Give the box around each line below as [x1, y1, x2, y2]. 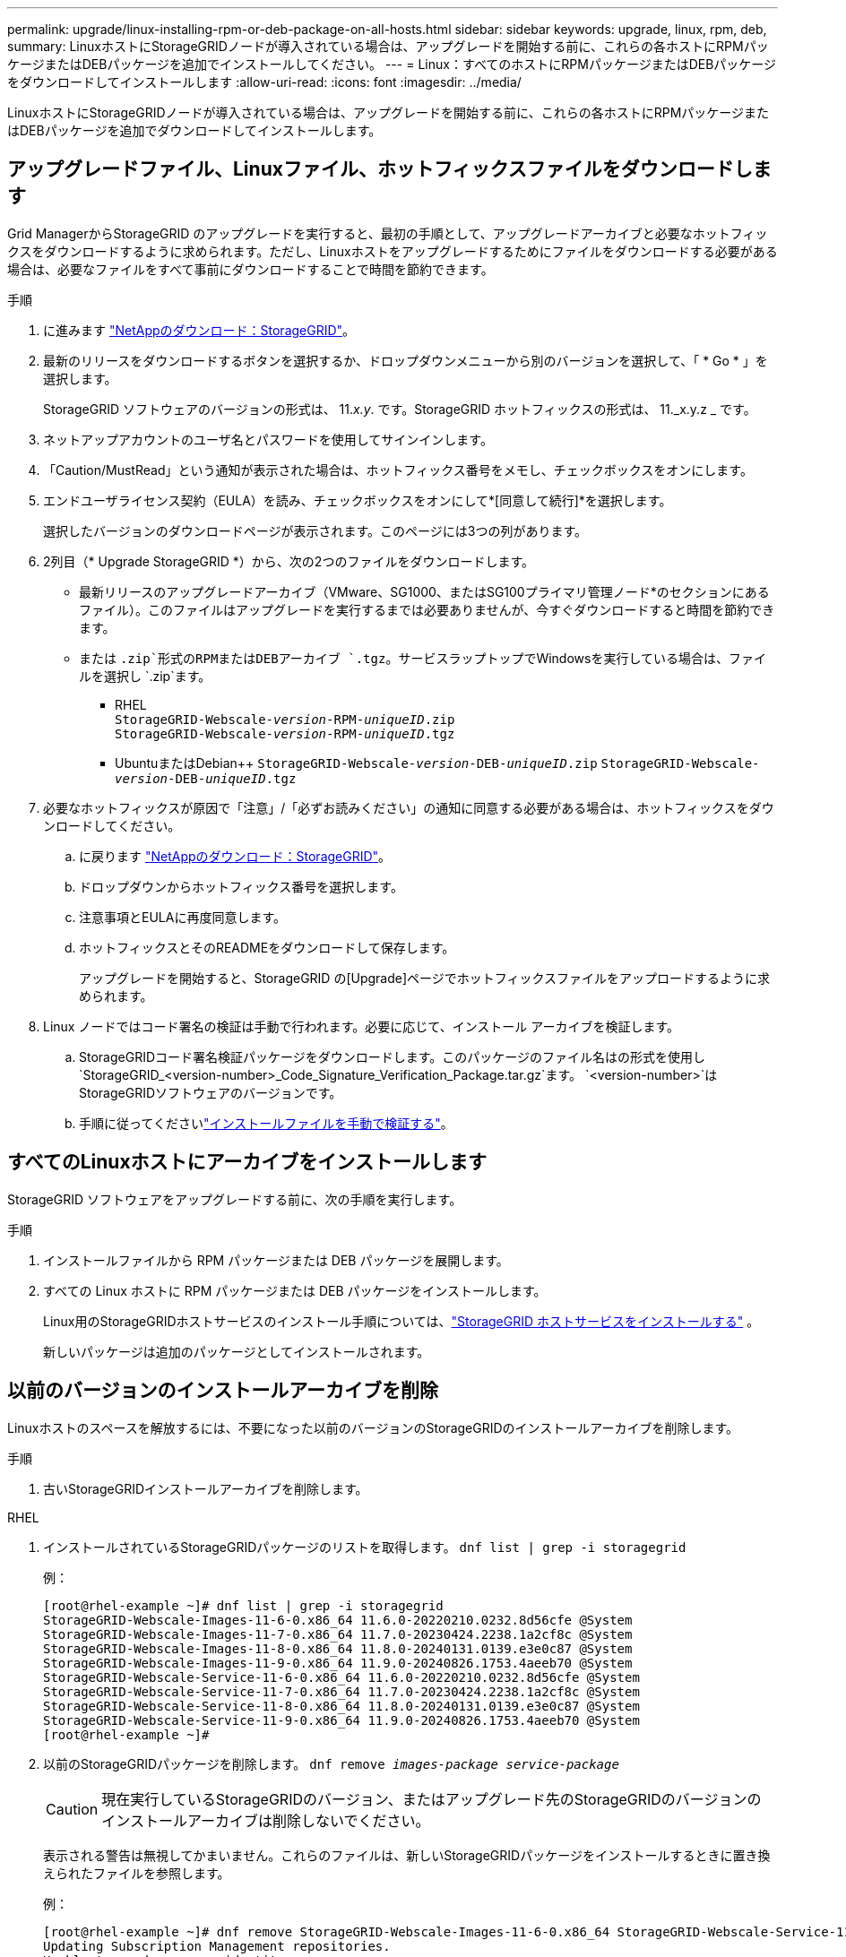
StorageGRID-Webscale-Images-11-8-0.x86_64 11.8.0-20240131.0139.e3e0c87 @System [43, 1641, 633, 1656]
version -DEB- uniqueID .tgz [115, 771, 297, 786]
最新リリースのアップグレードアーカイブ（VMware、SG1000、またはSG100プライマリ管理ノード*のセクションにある [79, 583, 770, 599]
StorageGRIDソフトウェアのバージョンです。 [79, 1084, 342, 1100]
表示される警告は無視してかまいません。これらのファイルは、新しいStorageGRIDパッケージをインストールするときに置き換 [43, 1847, 771, 1863]
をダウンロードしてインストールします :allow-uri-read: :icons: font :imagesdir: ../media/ [7, 74, 522, 90]
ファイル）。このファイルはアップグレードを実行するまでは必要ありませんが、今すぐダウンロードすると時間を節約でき [79, 601, 775, 617]
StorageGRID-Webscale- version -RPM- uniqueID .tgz [115, 726, 455, 741]
